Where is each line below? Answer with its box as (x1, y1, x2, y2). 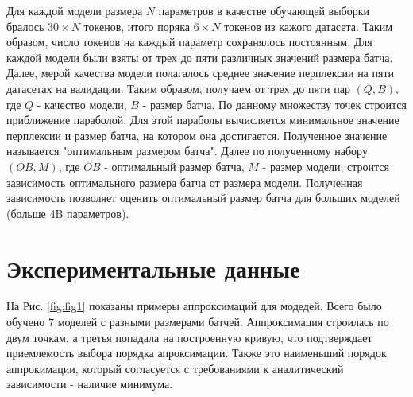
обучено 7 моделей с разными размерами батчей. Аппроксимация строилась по (6, 313, 389, 330)
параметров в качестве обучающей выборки (158, 2, 370, 18)
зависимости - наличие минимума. (6, 376, 173, 392)
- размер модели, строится (262, 158, 389, 174)
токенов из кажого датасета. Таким (224, 18, 393, 34)
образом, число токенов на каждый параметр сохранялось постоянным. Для (6, 33, 372, 50)
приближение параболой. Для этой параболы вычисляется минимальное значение (6, 111, 399, 128)
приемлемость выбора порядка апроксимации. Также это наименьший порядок (6, 344, 387, 361)
